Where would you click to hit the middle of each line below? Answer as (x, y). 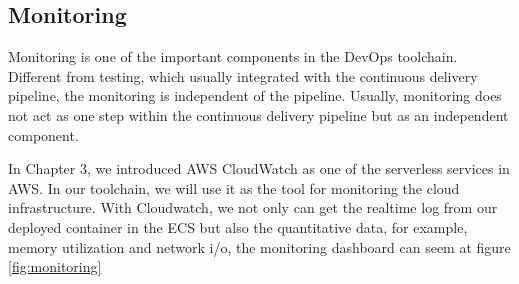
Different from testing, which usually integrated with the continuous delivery (243, 75)
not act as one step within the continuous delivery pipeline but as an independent (258, 114)
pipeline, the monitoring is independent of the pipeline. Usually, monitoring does (255, 95)
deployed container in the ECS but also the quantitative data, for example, (238, 226)
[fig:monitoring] (55, 266)
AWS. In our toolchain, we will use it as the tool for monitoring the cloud (234, 187)
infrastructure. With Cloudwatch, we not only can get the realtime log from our (253, 207)
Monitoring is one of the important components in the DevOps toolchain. (233, 56)
